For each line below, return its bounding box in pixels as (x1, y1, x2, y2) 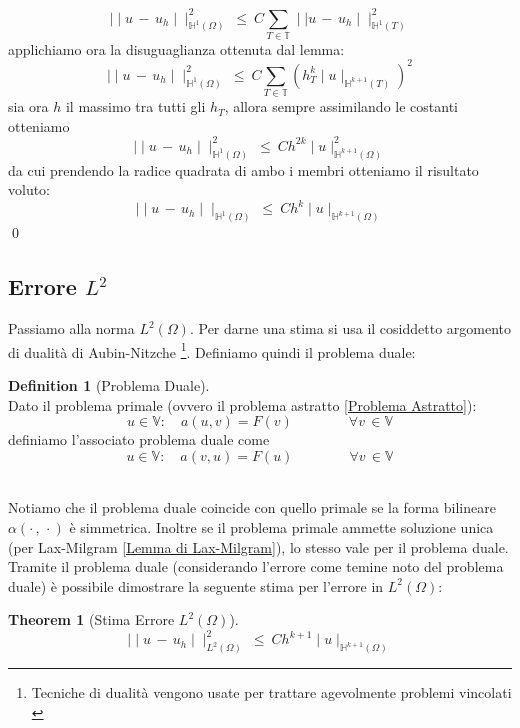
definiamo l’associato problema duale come (8, 429, 270, 450)
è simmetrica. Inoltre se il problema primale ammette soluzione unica (69, 516, 494, 537)
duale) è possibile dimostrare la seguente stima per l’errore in (8, 575, 384, 596)
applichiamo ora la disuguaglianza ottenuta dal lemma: (8, 38, 345, 59)
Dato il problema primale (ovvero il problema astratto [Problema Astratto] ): (8, 394, 477, 415)
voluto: (8, 179, 51, 200)
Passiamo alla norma (8, 318, 135, 339)
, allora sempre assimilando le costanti (224, 96, 458, 117)
